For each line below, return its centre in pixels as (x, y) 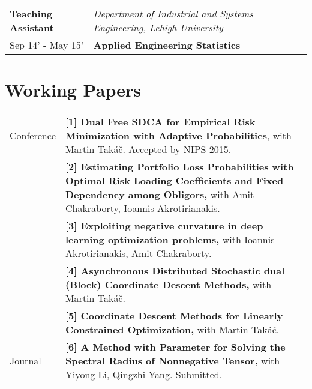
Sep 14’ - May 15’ (47, 45)
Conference (33, 136)
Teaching (31, 14)
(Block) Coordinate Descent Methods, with (168, 285)
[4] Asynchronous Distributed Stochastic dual (175, 271)
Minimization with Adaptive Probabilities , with (178, 136)
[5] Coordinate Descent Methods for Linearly (174, 316)
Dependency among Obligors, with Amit (160, 194)
